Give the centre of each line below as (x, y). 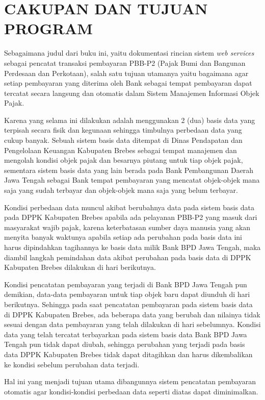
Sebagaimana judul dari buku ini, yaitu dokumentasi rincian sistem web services (129, 53)
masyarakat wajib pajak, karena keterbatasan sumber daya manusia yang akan (127, 227)
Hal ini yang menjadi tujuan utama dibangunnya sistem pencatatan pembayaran (130, 381)
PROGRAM (48, 28)
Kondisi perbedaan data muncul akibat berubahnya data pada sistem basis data (129, 207)
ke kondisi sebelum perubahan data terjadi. (72, 364)
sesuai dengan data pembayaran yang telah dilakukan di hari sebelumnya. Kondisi (132, 324)
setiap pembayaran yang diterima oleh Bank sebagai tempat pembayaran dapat (128, 83)
